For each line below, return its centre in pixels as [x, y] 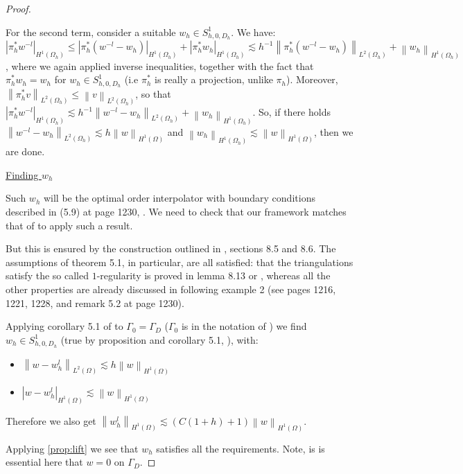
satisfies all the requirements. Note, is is [241, 448]
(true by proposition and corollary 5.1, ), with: [159, 339]
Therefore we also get [51, 420]
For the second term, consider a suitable [91, 32]
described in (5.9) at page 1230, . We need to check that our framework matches [176, 212]
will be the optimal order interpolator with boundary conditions [179, 198]
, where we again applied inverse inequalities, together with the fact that [160, 65]
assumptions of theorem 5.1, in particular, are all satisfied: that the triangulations [180, 262]
